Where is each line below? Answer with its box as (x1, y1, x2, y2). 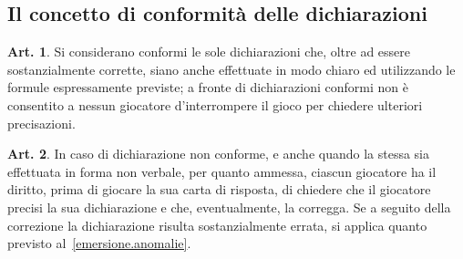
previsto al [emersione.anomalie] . (7, 233, 191, 253)
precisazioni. (7, 113, 76, 132)
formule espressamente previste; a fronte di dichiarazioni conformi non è (7, 78, 408, 97)
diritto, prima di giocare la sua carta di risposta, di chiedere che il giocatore (7, 180, 431, 199)
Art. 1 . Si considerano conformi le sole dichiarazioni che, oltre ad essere (7, 42, 411, 61)
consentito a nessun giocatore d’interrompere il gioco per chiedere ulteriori (7, 95, 423, 114)
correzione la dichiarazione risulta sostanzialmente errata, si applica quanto (7, 215, 427, 234)
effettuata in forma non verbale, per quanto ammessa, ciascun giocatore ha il (7, 161, 437, 181)
